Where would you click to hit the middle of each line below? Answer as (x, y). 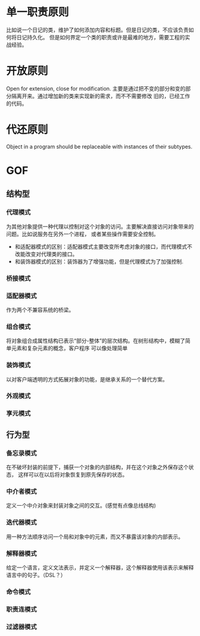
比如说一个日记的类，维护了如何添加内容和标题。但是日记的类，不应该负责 (97, 30)
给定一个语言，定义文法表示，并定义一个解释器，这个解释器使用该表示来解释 (100, 567)
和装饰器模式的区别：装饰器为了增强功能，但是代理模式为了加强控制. (99, 261)
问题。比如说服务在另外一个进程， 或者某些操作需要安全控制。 (82, 234)
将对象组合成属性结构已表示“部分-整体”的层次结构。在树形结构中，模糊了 (96, 341)
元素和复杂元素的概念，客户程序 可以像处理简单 (69, 348)
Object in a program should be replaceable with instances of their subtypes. (99, 146)
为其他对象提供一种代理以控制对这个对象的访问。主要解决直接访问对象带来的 (100, 226)
